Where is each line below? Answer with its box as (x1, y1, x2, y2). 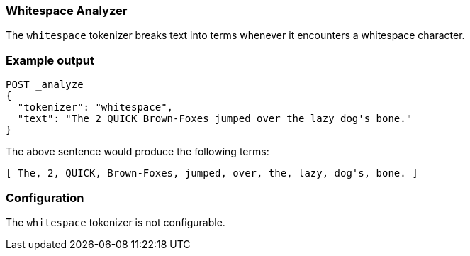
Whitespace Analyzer (6, 4, 128, 18)
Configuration (6, 190, 84, 205)
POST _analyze (6, 79, 84, 91)
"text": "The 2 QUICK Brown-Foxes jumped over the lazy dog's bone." (17, 113, 413, 125)
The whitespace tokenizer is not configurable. (6, 216, 225, 228)
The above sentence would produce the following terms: (6, 145, 269, 158)
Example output (6, 52, 94, 67)
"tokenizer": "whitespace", (17, 101, 174, 113)
